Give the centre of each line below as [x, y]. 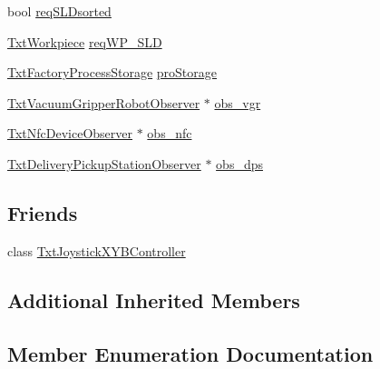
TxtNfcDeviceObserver [70, 133]
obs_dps [239, 163]
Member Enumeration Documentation [190, 353]
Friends [43, 212]
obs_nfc [170, 133]
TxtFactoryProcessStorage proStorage [112, 72]
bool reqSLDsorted [59, 11]
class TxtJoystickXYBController [97, 250]
